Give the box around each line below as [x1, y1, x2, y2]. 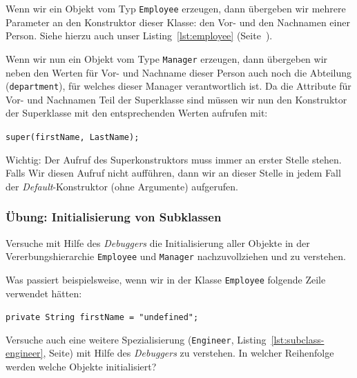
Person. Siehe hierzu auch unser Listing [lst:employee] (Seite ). [6, 28, 273, 43]
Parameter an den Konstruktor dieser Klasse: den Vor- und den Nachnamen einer [6, 14, 350, 29]
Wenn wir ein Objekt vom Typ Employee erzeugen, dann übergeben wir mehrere [6, 1, 346, 15]
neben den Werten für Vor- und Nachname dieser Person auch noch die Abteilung [6, 65, 352, 79]
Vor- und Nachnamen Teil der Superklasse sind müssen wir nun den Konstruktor [6, 92, 347, 106]
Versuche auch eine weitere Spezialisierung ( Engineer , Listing [6, 332, 267, 346]
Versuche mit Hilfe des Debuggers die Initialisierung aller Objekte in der [6, 235, 310, 250]
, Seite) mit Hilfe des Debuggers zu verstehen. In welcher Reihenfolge [43, 346, 334, 360]
